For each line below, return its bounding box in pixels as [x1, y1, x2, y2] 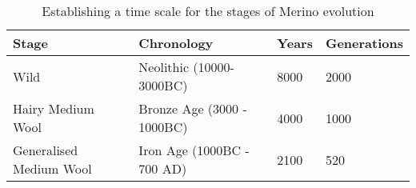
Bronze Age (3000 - [138, 99, 247, 118]
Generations [325, 34, 403, 52]
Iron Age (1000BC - [138, 141, 250, 159]
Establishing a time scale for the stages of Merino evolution [42, 2, 374, 20]
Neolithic [138, 58, 190, 76]
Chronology [138, 34, 214, 52]
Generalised [13, 141, 78, 159]
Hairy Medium [13, 99, 94, 118]
